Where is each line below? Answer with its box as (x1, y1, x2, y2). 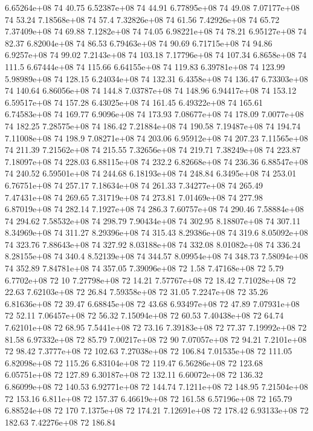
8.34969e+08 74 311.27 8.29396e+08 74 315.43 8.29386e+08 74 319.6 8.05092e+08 (5, 226, 308, 239)
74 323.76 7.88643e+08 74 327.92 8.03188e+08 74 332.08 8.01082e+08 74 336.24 (5, 238, 301, 250)
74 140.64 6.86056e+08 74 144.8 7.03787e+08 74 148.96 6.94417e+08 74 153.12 (5, 84, 297, 97)
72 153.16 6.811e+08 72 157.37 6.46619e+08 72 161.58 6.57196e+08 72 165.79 (5, 392, 292, 404)
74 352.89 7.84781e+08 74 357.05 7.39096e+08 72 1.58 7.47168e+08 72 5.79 (5, 262, 284, 274)
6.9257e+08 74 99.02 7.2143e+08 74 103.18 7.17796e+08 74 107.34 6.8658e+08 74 (5, 48, 307, 61)
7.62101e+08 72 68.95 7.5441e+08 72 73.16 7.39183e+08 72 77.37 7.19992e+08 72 (5, 321, 307, 334)
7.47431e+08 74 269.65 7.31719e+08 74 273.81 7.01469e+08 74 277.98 (5, 190, 263, 203)
